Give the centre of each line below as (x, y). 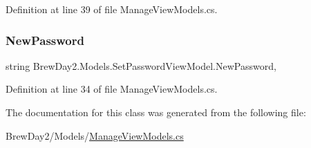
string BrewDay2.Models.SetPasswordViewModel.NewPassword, (141, 65)
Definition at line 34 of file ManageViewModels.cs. (112, 89)
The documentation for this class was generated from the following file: (156, 112)
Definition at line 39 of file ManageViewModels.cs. (112, 9)
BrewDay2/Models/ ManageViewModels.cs (95, 135)
